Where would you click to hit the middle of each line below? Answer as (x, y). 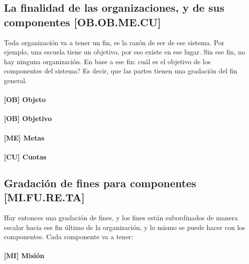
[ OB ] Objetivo (28, 118)
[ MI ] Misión (24, 255)
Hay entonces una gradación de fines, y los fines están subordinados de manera (121, 217)
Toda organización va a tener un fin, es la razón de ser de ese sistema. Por (114, 42)
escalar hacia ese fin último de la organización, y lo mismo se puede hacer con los (125, 227)
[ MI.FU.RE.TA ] (44, 197)
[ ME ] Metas (24, 137)
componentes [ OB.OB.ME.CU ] (83, 22)
